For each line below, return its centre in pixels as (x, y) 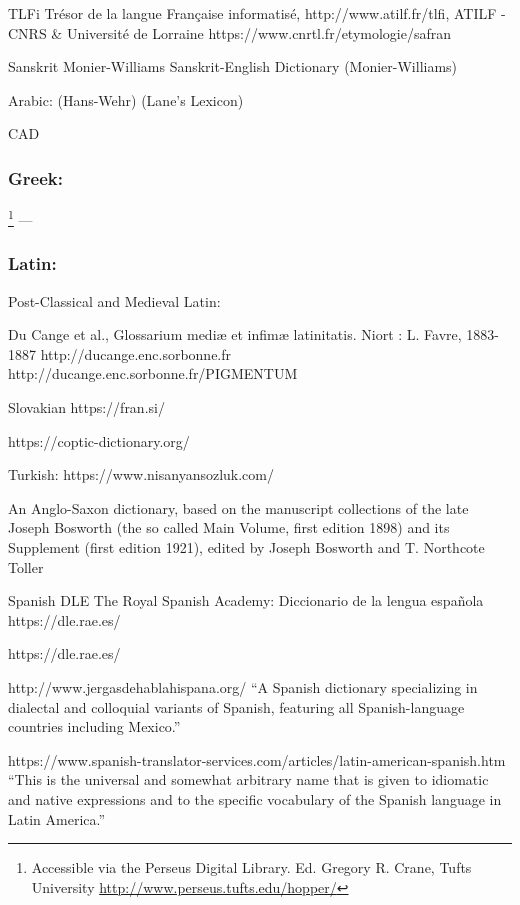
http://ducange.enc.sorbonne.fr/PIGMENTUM (153, 373)
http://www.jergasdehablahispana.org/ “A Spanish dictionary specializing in (243, 686)
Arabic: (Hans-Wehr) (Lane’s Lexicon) (126, 99)
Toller (26, 566)
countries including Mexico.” (94, 726)
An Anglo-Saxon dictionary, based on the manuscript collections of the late (238, 507)
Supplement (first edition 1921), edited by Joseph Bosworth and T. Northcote (246, 547)
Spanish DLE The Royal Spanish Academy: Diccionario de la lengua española (246, 600)
